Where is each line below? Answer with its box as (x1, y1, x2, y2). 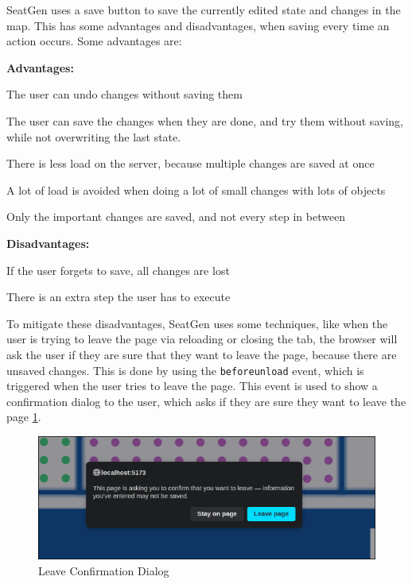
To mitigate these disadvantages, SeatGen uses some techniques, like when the (6, 315, 388, 331)
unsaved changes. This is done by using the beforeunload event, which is (6, 362, 364, 378)
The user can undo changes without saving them (6, 86, 243, 102)
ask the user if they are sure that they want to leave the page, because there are (6, 346, 397, 362)
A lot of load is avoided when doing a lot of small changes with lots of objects (6, 181, 386, 198)
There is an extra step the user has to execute (6, 288, 231, 305)
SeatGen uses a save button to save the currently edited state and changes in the (6, 2, 401, 17)
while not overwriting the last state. (6, 128, 181, 145)
